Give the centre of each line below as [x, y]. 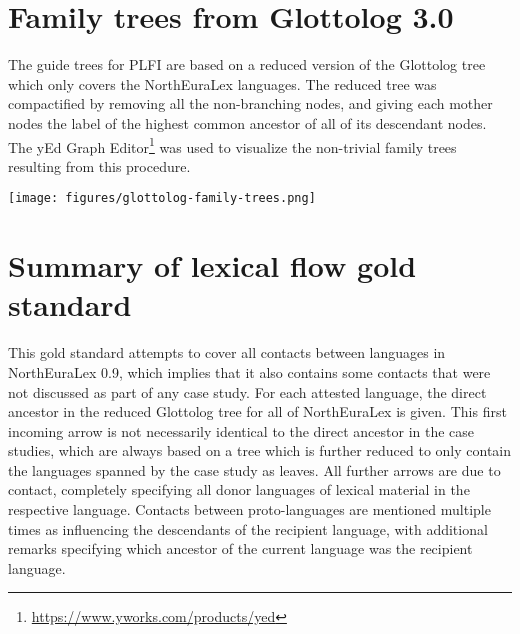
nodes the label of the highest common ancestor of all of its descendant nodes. [247, 122]
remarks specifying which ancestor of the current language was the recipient [240, 548]
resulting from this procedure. [99, 165]
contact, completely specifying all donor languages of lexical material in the [239, 489]
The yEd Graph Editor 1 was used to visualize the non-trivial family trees [232, 145]
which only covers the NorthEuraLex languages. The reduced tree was [222, 83]
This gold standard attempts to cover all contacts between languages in [227, 352]
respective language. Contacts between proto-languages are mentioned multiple [249, 509]
